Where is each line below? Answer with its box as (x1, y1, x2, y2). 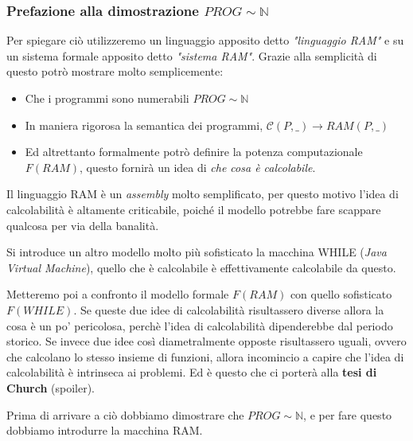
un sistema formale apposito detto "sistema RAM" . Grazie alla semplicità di (6, 47, 377, 64)
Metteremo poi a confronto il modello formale (6, 286, 229, 302)
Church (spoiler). (6, 379, 95, 396)
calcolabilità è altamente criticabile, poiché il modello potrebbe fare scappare (6, 201, 381, 217)
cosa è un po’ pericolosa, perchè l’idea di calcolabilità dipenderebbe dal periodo (6, 317, 393, 334)
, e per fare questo (303, 406, 392, 423)
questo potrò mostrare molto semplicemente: (6, 63, 224, 80)
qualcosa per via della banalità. (6, 217, 159, 233)
